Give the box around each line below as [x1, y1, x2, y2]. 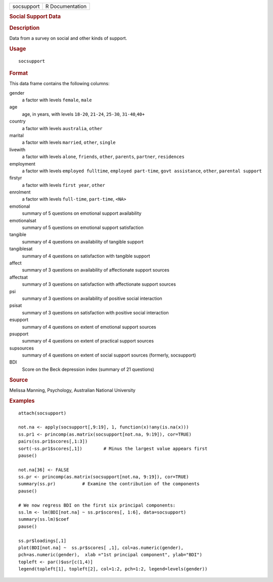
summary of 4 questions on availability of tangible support [22, 239, 144, 245]
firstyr [9, 175, 22, 181]
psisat [9, 302, 22, 308]
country [9, 118, 26, 124]
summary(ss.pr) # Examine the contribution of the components [18, 481, 200, 487]
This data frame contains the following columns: [9, 81, 110, 87]
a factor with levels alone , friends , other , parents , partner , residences [22, 153, 185, 160]
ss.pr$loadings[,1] [18, 537, 67, 544]
